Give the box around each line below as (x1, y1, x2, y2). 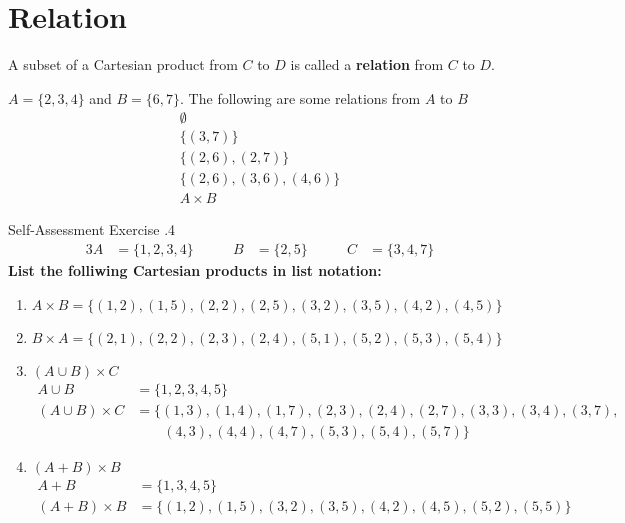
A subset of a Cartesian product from (8, 54, 238, 75)
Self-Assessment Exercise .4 (8, 219, 176, 240)
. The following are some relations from (180, 87, 421, 108)
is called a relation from (290, 54, 444, 75)
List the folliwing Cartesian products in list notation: (8, 260, 382, 281)
